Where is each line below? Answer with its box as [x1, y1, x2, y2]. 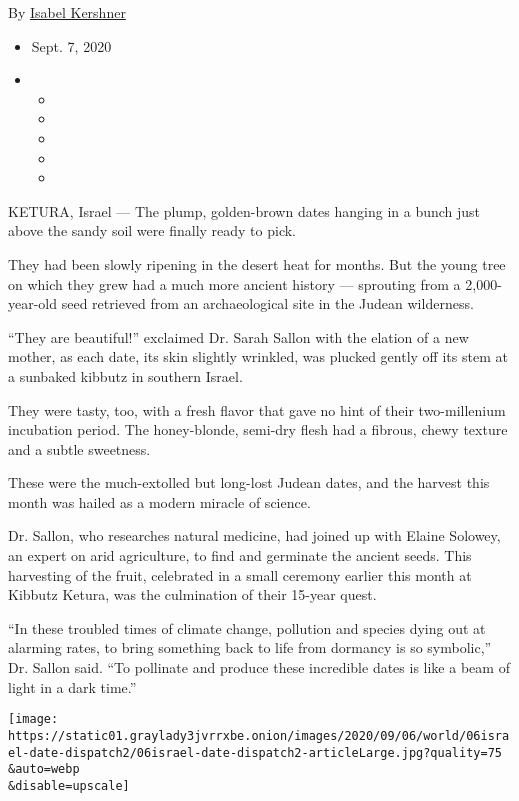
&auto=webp [8, 762, 80, 777]
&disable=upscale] [8, 778, 130, 793]
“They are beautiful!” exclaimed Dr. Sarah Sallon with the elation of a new [8, 326, 469, 347]
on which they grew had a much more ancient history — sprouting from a [8, 273, 461, 294]
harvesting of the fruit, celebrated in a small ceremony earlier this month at [8, 564, 472, 585]
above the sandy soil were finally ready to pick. [8, 220, 297, 241]
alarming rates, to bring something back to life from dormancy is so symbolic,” [8, 637, 492, 658]
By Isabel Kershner [8, 2, 126, 22]
